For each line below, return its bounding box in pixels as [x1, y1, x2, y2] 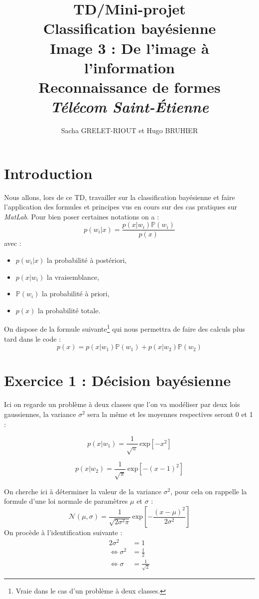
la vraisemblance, [47, 271, 100, 282]
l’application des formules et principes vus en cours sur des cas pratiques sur [4, 201, 238, 212]
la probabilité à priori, [42, 288, 110, 299]
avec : [4, 238, 21, 248]
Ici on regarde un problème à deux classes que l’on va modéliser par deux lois [4, 399, 240, 409]
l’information [84, 57, 175, 77]
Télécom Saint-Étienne [50, 96, 209, 117]
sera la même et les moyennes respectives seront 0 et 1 [87, 408, 253, 419]
